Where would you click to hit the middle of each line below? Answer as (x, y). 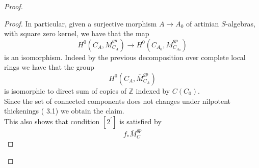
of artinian (203, 23)
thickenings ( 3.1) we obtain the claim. (64, 111)
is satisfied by (140, 121)
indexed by (153, 90)
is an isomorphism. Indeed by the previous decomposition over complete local (125, 57)
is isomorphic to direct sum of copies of (65, 90)
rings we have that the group (49, 67)
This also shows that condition (52, 121)
